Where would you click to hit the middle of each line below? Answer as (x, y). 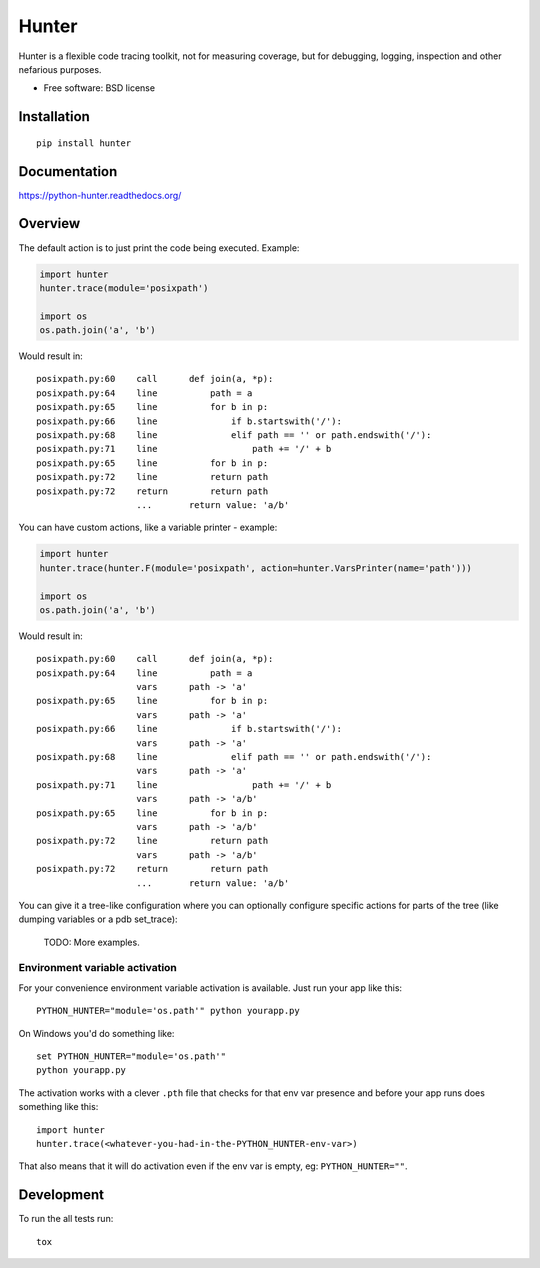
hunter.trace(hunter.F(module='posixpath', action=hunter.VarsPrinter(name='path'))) (255, 568)
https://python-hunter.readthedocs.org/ (100, 195)
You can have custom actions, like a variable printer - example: (148, 527)
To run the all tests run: (66, 1219)
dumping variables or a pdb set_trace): (98, 919)
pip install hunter (84, 143)
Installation (54, 116)
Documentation (68, 171)
